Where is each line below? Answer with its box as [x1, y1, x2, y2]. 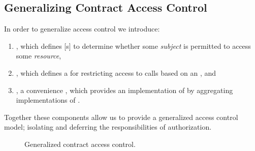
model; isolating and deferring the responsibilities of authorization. [4, 122, 212, 132]
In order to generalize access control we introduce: [4, 23, 160, 34]
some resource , [16, 50, 61, 61]
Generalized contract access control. [24, 138, 136, 149]
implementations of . [16, 95, 80, 105]
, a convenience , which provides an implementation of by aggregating [16, 84, 233, 95]
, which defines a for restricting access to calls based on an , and [16, 67, 216, 78]
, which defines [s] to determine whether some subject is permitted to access [16, 40, 251, 51]
